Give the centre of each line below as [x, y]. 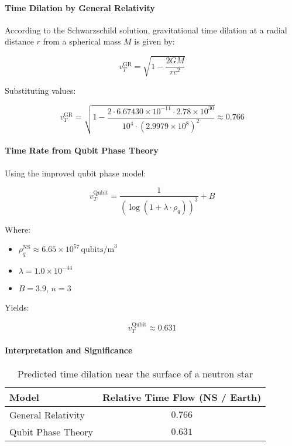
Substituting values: [40, 90]
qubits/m [98, 250]
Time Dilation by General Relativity [80, 7]
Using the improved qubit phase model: [75, 173]
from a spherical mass [82, 41]
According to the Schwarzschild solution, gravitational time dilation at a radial [146, 30]
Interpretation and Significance [69, 350]
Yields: [17, 307]
